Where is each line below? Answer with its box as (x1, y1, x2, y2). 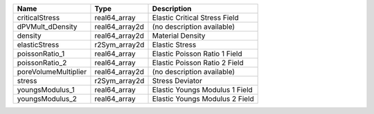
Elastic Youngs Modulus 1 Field (152, 85, 253, 94)
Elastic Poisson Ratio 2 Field (152, 58, 244, 67)
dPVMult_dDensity (17, 22, 78, 31)
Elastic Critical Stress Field (152, 13, 239, 22)
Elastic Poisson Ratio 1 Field (152, 49, 242, 58)
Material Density (152, 31, 206, 41)
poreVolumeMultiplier (17, 67, 87, 76)
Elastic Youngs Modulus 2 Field (152, 94, 254, 103)
